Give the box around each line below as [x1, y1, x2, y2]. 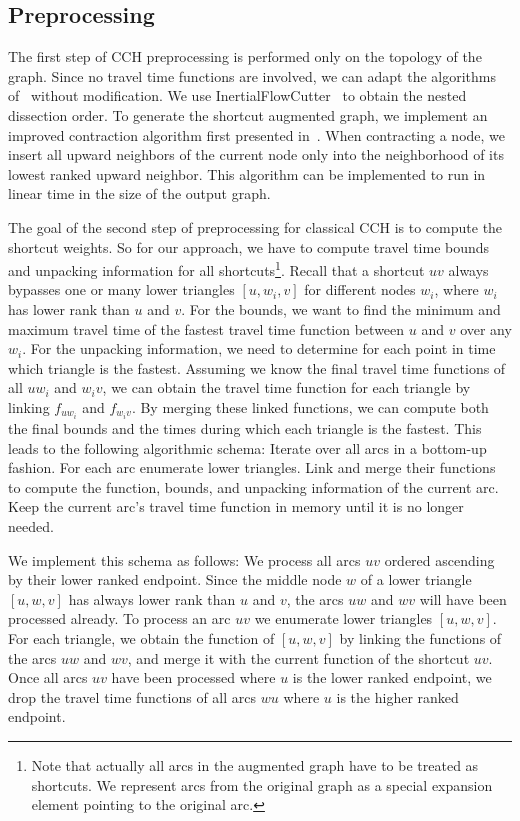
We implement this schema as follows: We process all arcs [8, 549, 361, 570]
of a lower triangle [360, 569, 472, 590]
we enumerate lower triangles [254, 608, 433, 629]
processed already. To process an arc [8, 608, 231, 629]
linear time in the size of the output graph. [8, 183, 271, 204]
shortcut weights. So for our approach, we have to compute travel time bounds [8, 236, 490, 257]
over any [460, 318, 512, 339]
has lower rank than [8, 298, 130, 319]
